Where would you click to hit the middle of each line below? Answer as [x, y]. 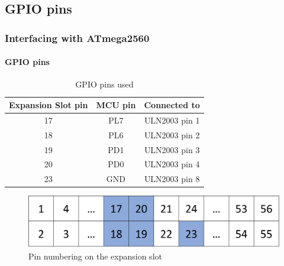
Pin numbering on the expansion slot [95, 256]
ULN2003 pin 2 [172, 134]
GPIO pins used [104, 84]
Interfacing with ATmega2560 [77, 38]
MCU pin [116, 105]
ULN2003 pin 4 [172, 164]
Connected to [172, 105]
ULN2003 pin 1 [172, 120]
